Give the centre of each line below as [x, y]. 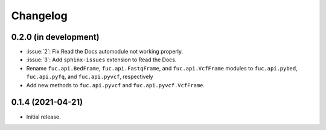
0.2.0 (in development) [55, 37]
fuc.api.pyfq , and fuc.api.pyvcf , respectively [90, 77]
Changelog [39, 16]
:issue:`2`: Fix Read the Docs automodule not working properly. [105, 52]
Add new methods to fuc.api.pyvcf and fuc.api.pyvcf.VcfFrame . [116, 85]
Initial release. [43, 117]
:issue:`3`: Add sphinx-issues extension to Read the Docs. [101, 60]
